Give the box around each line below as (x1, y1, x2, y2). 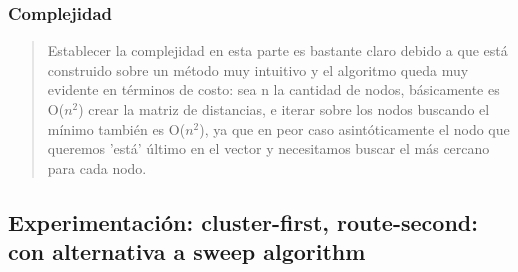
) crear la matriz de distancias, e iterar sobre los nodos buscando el (78, 99, 490, 119)
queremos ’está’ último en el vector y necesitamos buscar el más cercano (47, 138, 490, 159)
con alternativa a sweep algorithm (8, 236, 366, 267)
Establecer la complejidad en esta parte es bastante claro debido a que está (47, 40, 508, 61)
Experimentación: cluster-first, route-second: (8, 206, 478, 237)
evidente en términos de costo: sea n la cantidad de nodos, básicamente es (47, 79, 500, 100)
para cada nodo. (47, 157, 147, 178)
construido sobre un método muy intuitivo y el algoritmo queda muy (47, 59, 469, 80)
